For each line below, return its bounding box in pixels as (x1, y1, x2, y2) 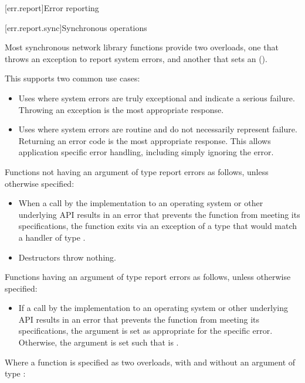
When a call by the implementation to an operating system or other (18, 197, 263, 209)
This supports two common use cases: (5, 72, 140, 84)
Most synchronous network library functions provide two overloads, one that (5, 41, 279, 53)
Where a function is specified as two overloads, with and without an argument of (5, 355, 296, 368)
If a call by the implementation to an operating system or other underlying (18, 302, 289, 314)
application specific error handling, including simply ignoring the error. (18, 146, 274, 158)
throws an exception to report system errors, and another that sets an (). (5, 52, 267, 64)
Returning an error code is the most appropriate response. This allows (18, 134, 271, 146)
